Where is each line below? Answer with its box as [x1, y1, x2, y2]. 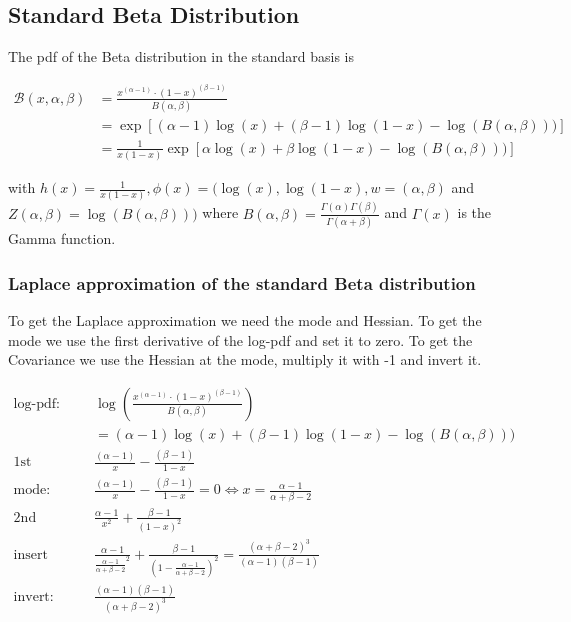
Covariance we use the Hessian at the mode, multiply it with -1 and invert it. [8, 349, 482, 370]
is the [457, 202, 492, 223]
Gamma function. [8, 228, 116, 249]
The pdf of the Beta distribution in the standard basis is [8, 46, 355, 67]
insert [13, 547, 48, 562]
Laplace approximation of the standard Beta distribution [8, 270, 476, 295]
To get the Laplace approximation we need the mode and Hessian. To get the [8, 309, 482, 330]
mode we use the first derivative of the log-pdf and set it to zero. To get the [8, 329, 473, 350]
